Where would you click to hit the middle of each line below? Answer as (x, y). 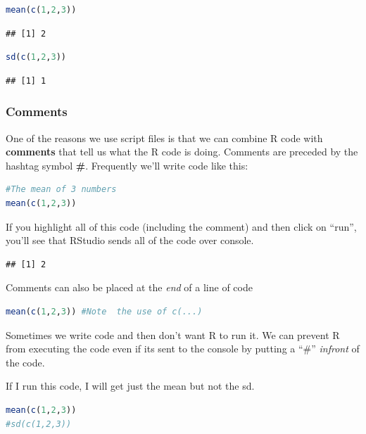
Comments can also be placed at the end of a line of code (129, 287)
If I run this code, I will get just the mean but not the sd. (130, 386)
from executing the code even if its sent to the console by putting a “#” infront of (183, 349)
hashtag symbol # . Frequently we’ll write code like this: (127, 165)
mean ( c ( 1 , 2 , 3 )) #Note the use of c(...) (104, 311)
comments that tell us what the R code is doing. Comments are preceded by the (182, 152)
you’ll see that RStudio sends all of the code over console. (130, 240)
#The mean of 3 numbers (61, 190)
